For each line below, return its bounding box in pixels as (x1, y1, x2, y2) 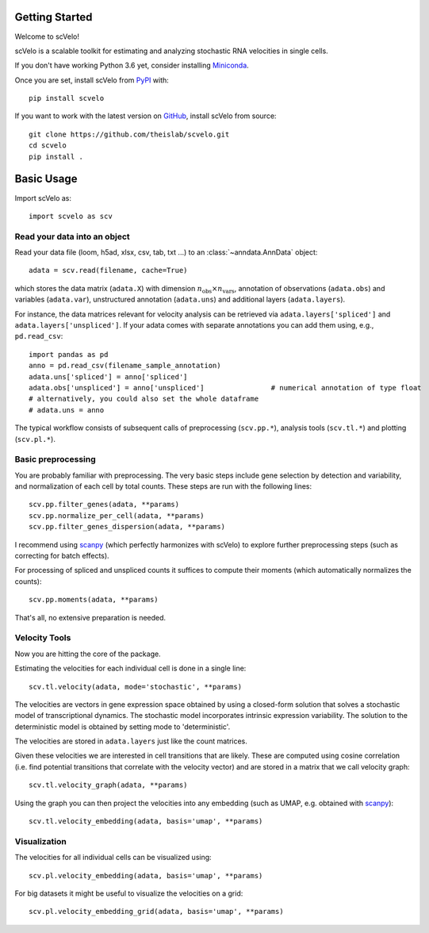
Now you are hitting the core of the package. (14, 649, 162, 658)
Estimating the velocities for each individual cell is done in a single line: (14, 663, 247, 674)
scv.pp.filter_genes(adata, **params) (29, 500, 180, 509)
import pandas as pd (29, 350, 109, 359)
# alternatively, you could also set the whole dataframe (29, 394, 259, 404)
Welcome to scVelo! (14, 32, 79, 41)
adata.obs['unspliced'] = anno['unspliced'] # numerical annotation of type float (29, 383, 422, 392)
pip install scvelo (29, 94, 105, 103)
